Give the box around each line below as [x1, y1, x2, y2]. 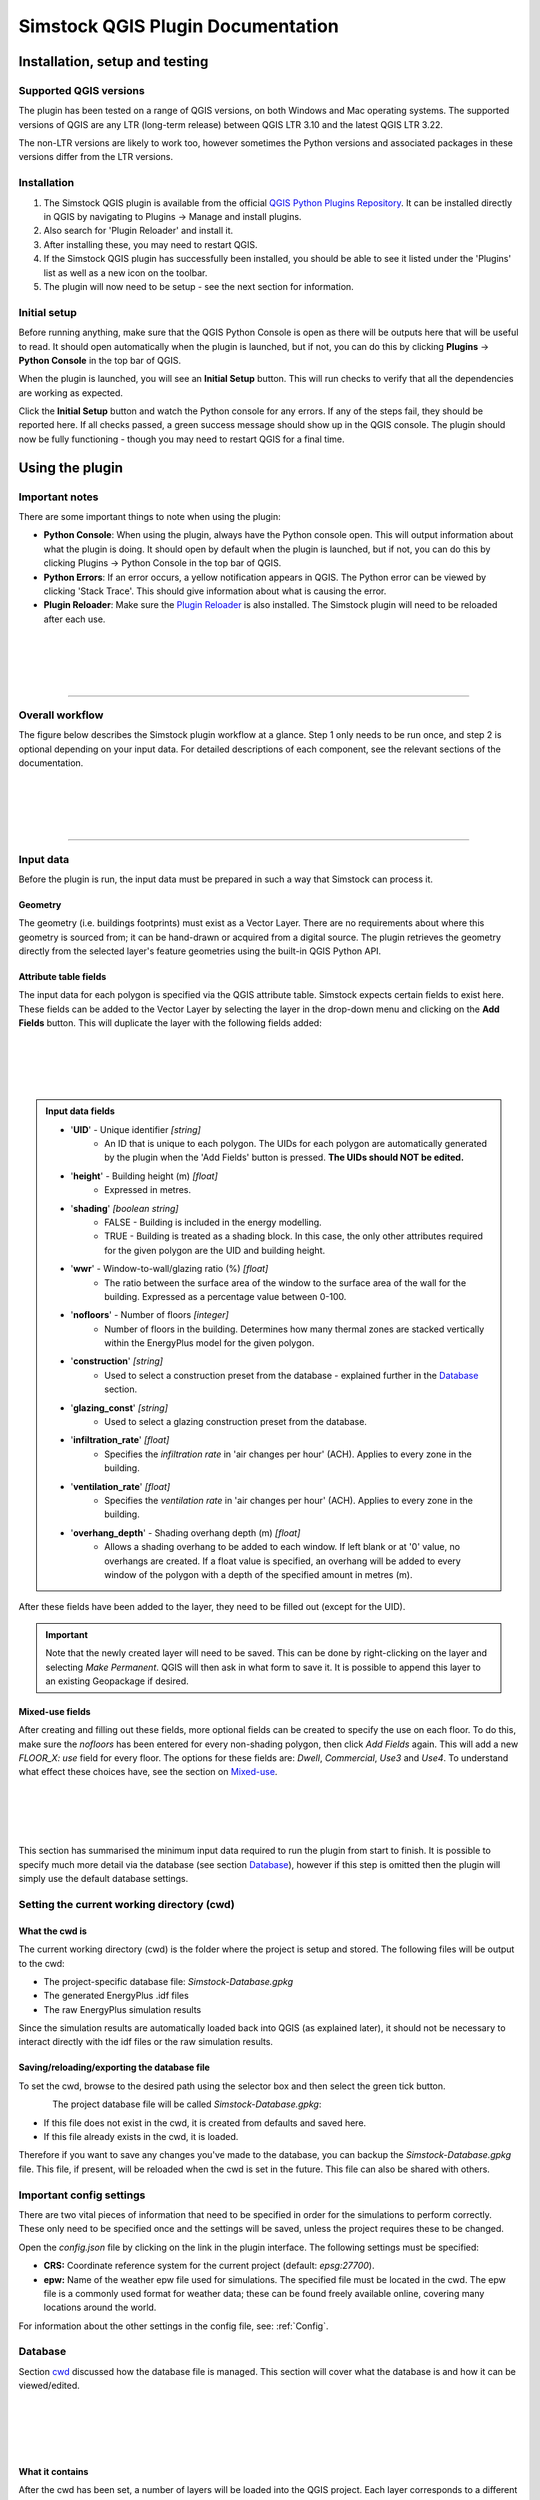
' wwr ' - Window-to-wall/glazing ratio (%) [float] [70, 1263, 269, 1275]
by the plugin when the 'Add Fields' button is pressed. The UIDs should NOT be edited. [104, 1151, 465, 1164]
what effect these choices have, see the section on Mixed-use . [18, 1766, 278, 1778]
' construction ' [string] [70, 1355, 164, 1367]
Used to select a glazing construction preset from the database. [104, 1416, 367, 1428]
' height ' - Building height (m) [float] [70, 1170, 219, 1182]
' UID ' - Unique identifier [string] [70, 1123, 202, 1135]
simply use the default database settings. [18, 1873, 189, 1885]
